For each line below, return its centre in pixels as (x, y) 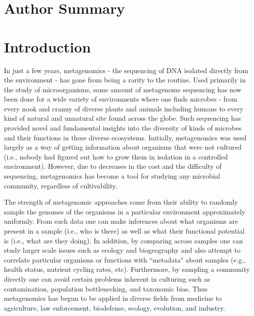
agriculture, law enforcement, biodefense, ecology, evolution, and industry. (115, 307)
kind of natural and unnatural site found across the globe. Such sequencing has (123, 118)
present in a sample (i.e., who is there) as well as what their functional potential (124, 231)
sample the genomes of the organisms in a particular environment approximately (125, 211)
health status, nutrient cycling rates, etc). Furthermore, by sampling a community (127, 269)
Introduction (47, 46)
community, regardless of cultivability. (61, 185)
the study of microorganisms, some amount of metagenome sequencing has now (123, 89)
